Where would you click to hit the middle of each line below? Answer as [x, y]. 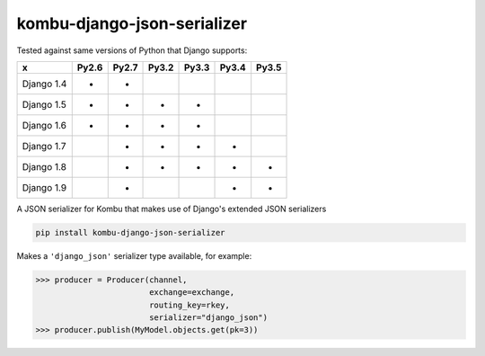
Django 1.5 [44, 104]
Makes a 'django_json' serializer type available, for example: [134, 255]
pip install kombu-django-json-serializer [130, 232]
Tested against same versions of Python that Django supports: [132, 50]
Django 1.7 [44, 146]
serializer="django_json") [208, 318]
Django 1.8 [44, 166]
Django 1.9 [44, 187]
